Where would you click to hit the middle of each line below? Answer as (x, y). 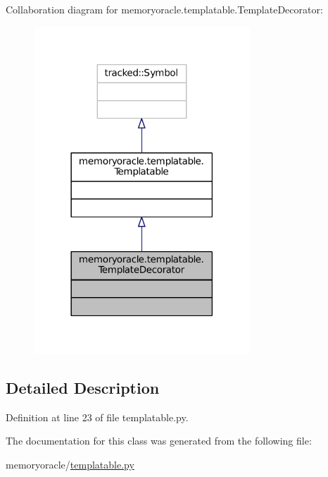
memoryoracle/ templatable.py (70, 464)
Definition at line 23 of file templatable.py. (97, 417)
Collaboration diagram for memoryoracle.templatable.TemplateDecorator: (164, 9)
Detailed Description (83, 387)
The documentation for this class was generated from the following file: (159, 441)
